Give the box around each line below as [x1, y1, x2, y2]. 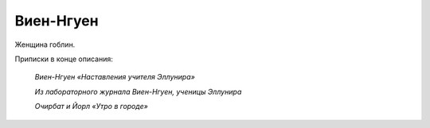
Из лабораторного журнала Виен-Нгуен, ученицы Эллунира [34, 87, 242, 96]
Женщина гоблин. [14, 40, 76, 49]
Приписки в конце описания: [14, 54, 113, 64]
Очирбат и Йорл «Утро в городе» [34, 102, 149, 111]
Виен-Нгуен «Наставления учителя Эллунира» [34, 72, 195, 82]
